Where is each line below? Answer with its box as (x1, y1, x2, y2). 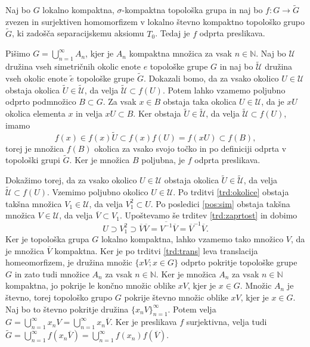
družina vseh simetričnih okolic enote (5, 60, 141, 73)
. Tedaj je (155, 27, 190, 39)
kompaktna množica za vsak (129, 47, 232, 60)
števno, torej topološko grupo (5, 291, 113, 304)
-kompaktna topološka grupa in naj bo (122, 4, 263, 16)
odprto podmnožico (5, 95, 76, 108)
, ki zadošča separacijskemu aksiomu (12, 27, 144, 39)
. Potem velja (168, 302, 216, 315)
